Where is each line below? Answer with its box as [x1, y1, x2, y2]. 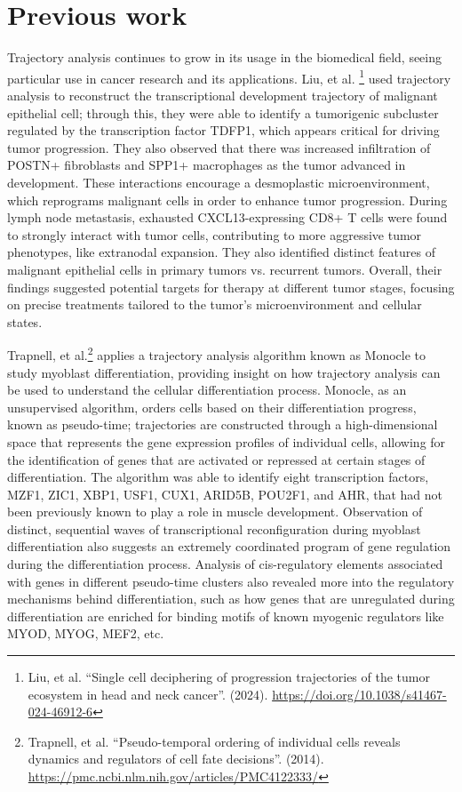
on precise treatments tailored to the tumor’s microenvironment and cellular [7, 295, 422, 314]
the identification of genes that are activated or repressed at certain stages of [7, 450, 426, 468]
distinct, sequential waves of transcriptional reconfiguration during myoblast [7, 519, 421, 538]
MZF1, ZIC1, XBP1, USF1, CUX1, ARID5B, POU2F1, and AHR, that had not [7, 484, 443, 503]
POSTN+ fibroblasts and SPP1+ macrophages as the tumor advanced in [7, 156, 406, 174]
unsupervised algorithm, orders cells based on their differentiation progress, [7, 397, 417, 416]
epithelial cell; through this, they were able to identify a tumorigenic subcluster [7, 103, 439, 122]
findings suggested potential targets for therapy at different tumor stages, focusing [7, 277, 455, 296]
